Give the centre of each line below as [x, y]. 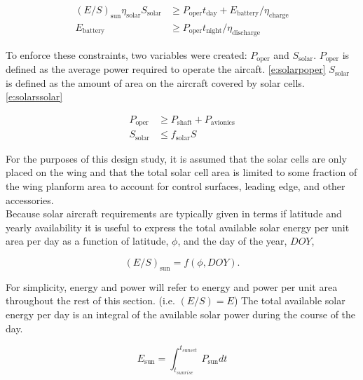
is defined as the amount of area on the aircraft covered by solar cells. [155, 82]
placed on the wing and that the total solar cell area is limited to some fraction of [181, 172]
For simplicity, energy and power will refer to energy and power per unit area [172, 286]
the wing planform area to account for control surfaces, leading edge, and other [176, 186]
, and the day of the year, [232, 241]
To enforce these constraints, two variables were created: [126, 54]
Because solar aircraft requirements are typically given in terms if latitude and [174, 213]
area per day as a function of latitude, [87, 241]
